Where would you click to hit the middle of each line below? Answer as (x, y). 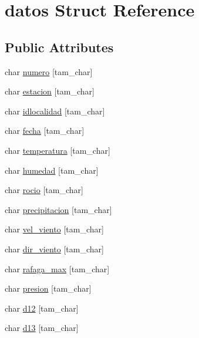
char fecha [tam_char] (45, 131)
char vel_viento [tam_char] (54, 229)
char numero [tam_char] (49, 71)
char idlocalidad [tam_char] (55, 111)
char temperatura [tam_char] (58, 150)
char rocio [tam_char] (44, 190)
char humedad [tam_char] (52, 170)
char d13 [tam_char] (42, 328)
